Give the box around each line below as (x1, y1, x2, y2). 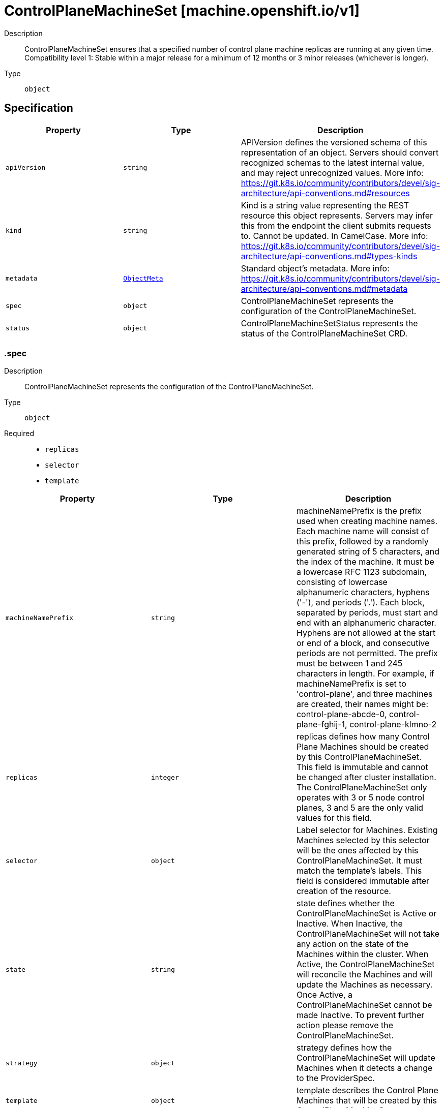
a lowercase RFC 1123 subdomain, (296, 567, 427, 577)
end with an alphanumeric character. (296, 618, 436, 628)
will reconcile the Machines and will (296, 969, 432, 980)
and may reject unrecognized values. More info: (241, 167, 424, 178)
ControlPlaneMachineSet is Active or (296, 908, 437, 919)
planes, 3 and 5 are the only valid (296, 803, 424, 813)
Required (4, 429, 34, 438)
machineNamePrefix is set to (296, 679, 406, 689)
